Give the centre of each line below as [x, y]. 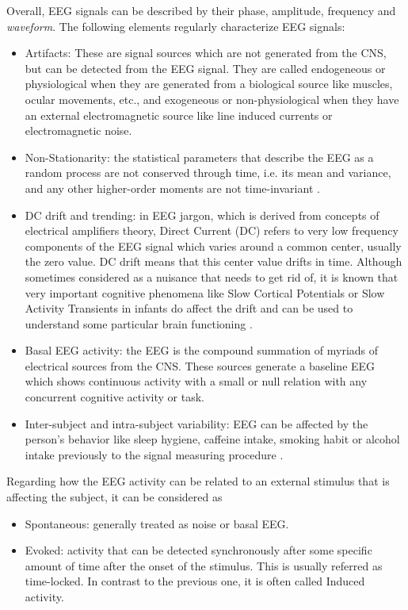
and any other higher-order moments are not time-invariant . [172, 188]
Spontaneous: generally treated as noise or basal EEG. [157, 523]
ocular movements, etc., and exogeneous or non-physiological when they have [212, 99]
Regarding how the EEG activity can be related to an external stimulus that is [198, 481]
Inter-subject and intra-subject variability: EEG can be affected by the [196, 423]
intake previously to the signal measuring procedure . [154, 454]
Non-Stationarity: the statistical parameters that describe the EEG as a [199, 157]
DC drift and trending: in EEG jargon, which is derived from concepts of [202, 215]
